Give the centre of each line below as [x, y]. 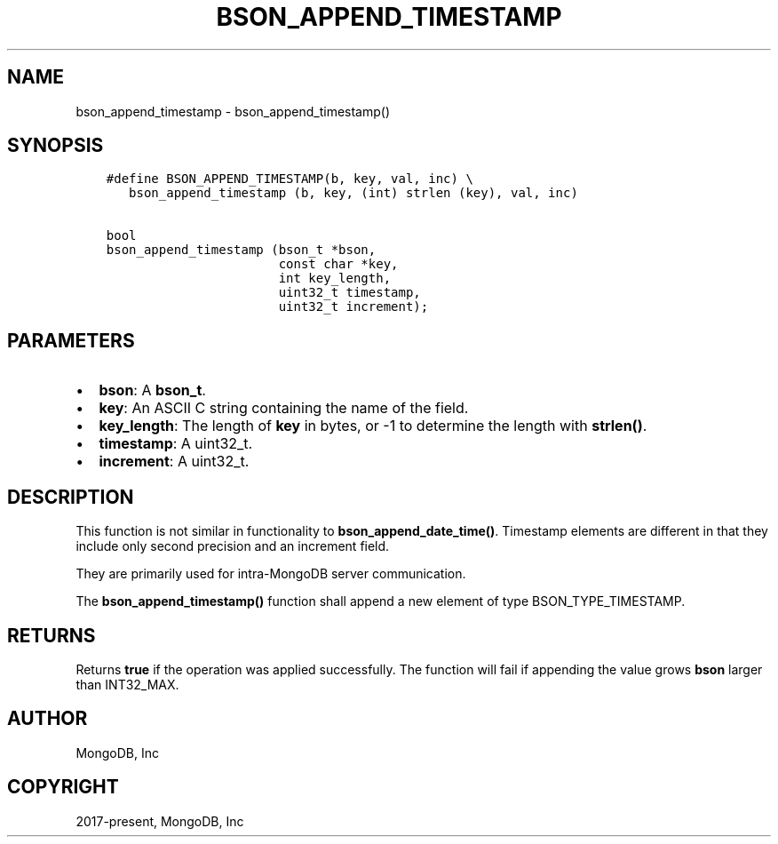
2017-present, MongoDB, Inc [160, 821]
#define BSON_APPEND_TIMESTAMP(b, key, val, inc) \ [290, 179]
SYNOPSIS [56, 146]
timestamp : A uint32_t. [176, 444]
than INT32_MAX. [127, 684]
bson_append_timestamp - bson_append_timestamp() [233, 111]
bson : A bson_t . [152, 390]
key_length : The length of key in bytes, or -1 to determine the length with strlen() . [373, 426]
